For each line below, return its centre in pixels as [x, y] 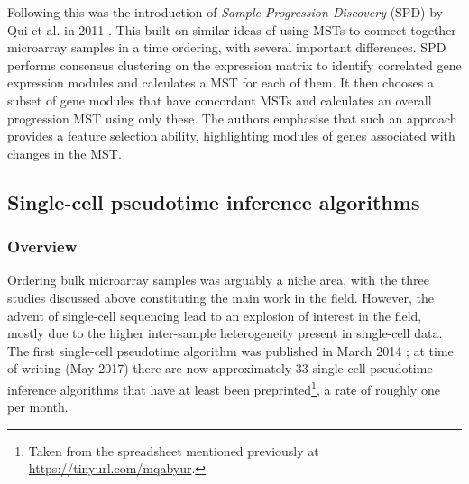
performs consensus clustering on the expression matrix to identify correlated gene [234, 64]
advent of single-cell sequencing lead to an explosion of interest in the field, [215, 315]
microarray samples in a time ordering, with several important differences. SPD [227, 47]
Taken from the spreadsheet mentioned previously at [174, 450]
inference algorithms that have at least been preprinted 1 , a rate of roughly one [224, 388]
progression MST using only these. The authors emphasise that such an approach [232, 118]
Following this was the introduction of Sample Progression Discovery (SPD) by [225, 12]
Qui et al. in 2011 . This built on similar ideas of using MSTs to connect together [232, 29]
